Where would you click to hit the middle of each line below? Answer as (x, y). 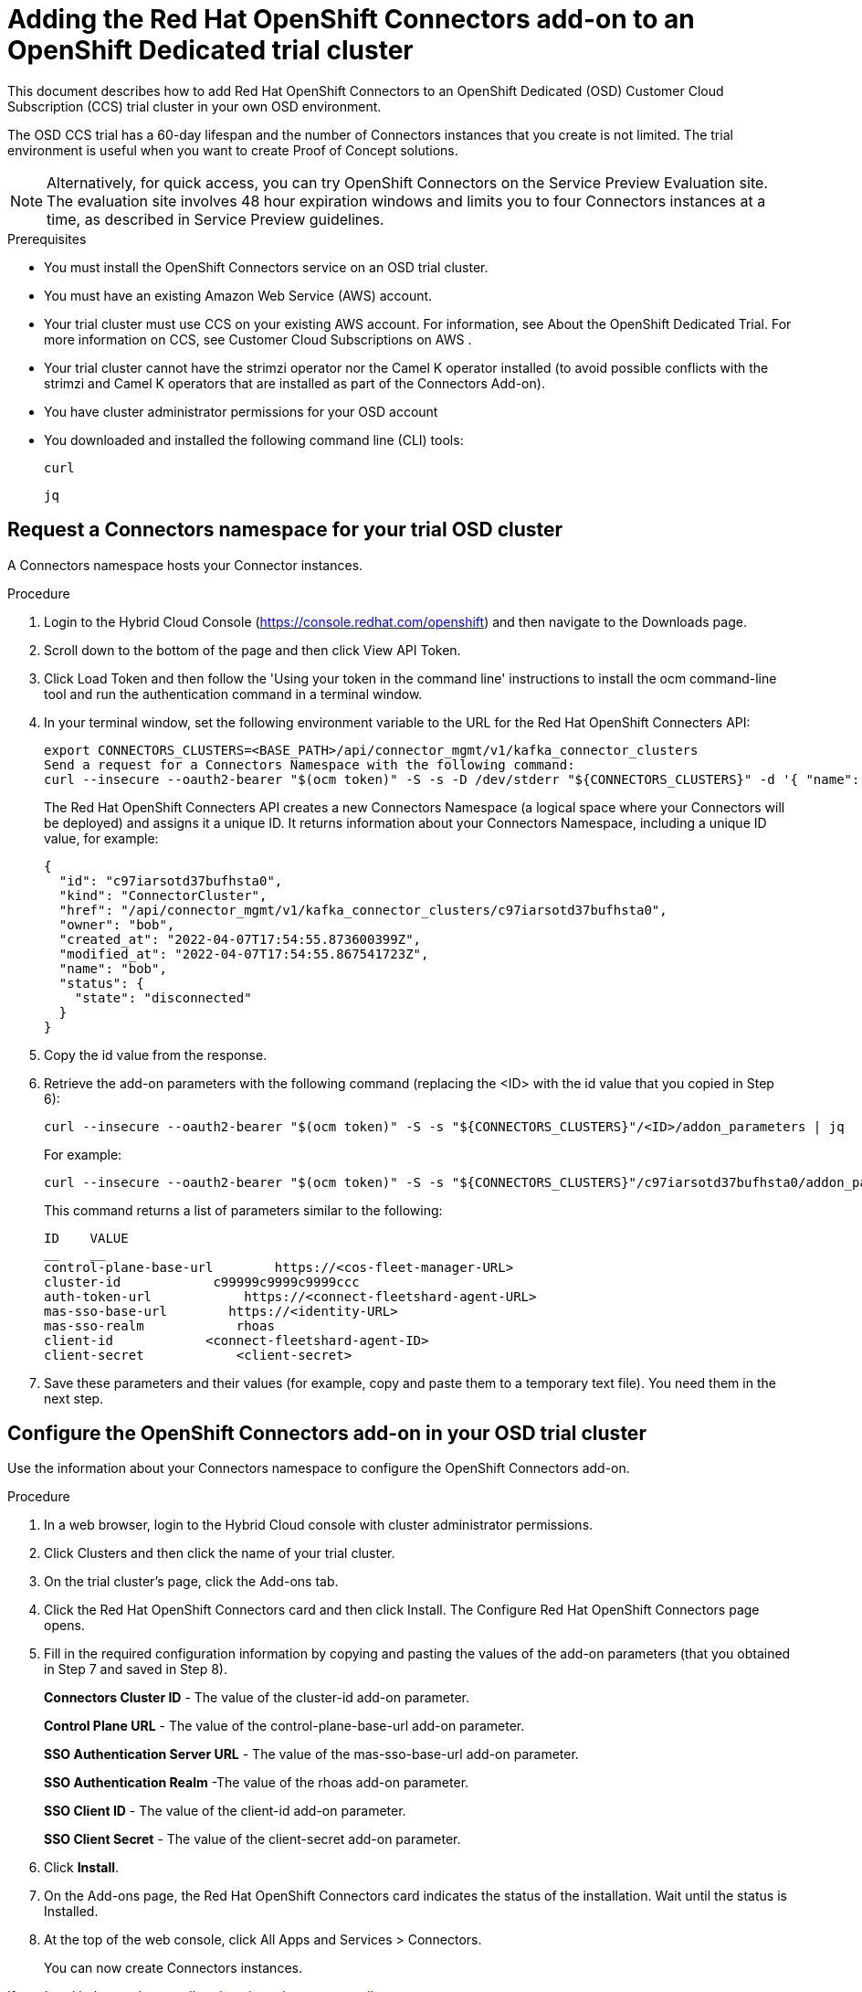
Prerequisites (47, 238)
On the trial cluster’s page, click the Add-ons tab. (191, 1582)
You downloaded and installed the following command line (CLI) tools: (254, 440)
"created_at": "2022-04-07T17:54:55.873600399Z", (240, 939)
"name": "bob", (113, 968)
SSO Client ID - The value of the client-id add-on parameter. (225, 1811)
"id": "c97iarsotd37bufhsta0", (171, 880)
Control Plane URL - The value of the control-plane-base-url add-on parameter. (284, 1726)
